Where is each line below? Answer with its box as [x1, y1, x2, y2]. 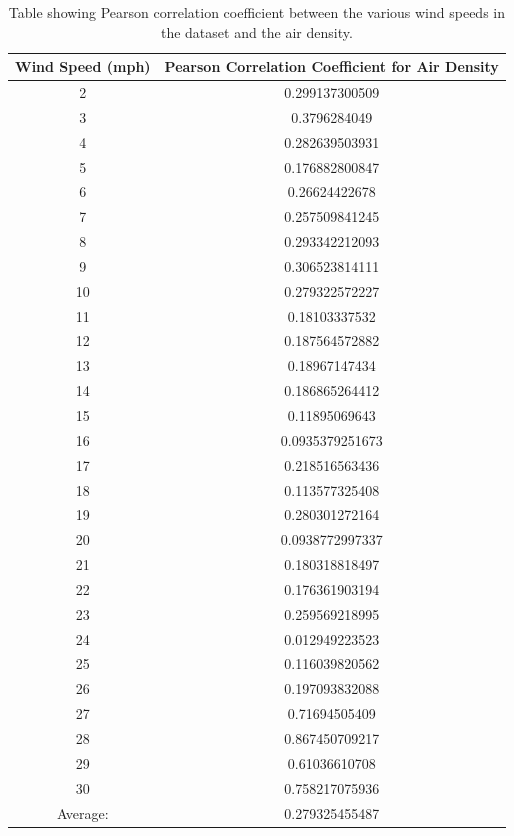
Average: [56, 802, 109, 823]
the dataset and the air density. [160, 21, 353, 42]
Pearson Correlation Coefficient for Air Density [164, 56, 499, 77]
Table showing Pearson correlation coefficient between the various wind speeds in [8, 2, 505, 22]
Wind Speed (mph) [15, 56, 151, 77]
